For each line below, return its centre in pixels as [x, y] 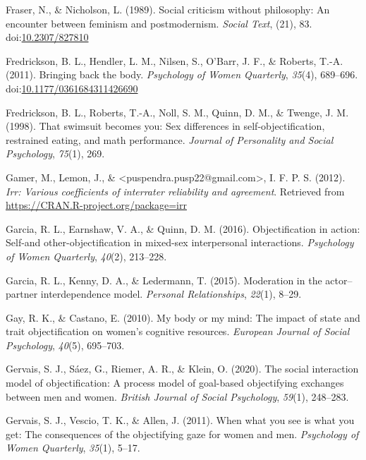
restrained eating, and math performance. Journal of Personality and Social [170, 139]
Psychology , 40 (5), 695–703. [65, 345]
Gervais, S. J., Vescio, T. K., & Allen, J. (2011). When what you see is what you [180, 420]
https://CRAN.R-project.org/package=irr [96, 205]
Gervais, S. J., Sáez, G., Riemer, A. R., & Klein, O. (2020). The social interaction [182, 369]
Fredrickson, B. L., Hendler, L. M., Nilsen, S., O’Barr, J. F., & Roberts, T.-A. [175, 60]
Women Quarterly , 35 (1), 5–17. [73, 448]
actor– [339, 280]
